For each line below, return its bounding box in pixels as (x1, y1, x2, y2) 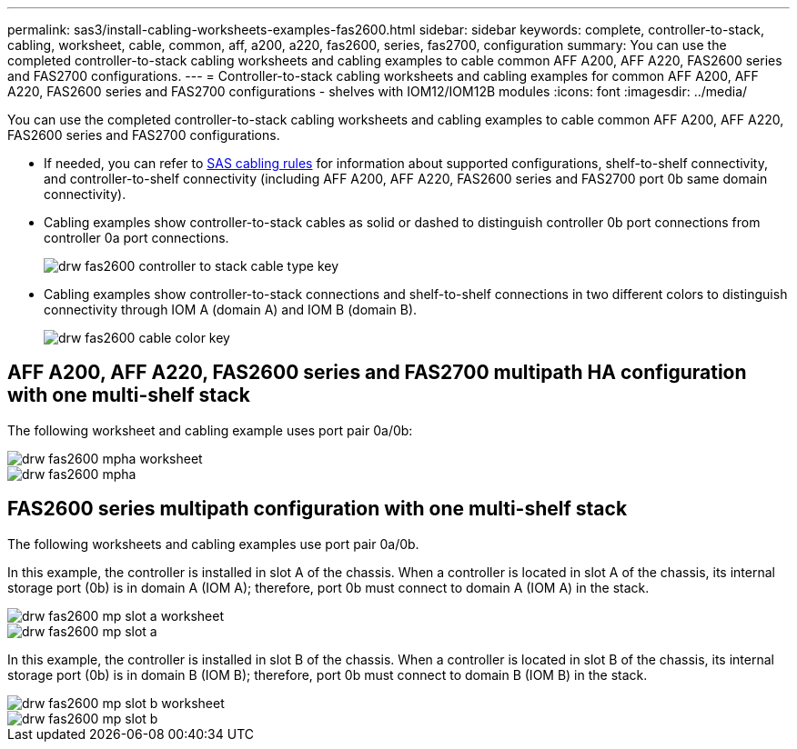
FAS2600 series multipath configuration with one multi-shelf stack (7, 497, 628, 521)
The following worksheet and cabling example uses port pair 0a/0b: (7, 422, 413, 438)
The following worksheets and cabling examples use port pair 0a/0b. (7, 535, 419, 552)
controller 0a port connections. (44, 230, 229, 245)
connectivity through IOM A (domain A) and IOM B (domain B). (44, 302, 418, 317)
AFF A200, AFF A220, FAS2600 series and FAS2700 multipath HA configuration (7, 361, 747, 384)
